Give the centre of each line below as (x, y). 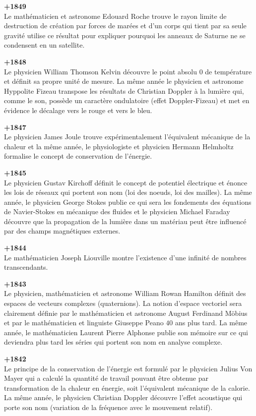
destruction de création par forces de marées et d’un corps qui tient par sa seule (125, 26)
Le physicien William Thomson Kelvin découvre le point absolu (100, 71)
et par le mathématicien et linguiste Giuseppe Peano (84, 323)
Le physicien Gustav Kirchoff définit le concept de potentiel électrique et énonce (126, 182)
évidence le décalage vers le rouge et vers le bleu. (78, 110)
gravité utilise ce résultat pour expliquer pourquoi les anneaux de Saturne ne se (125, 35)
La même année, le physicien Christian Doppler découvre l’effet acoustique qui (123, 397)
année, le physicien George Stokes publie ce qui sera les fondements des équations (128, 202)
